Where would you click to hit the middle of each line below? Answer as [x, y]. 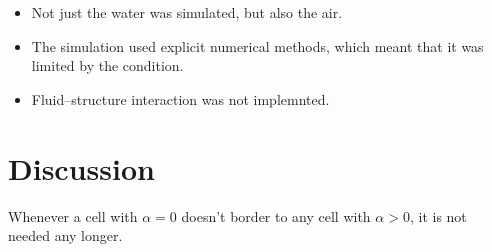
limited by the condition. [107, 65]
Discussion [81, 167]
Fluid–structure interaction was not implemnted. [180, 98]
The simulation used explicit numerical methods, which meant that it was [257, 45]
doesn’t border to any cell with [276, 215]
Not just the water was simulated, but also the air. [187, 12]
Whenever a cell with [73, 215]
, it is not [438, 215]
